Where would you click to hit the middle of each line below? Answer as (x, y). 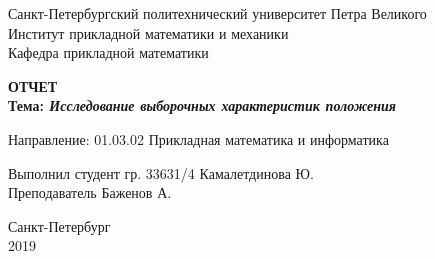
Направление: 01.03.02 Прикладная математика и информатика (198, 138)
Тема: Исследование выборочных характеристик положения (202, 105)
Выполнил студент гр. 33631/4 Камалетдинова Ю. (161, 172)
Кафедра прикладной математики (108, 52)
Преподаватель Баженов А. (90, 192)
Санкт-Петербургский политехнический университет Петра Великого (217, 13)
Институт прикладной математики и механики (148, 32)
